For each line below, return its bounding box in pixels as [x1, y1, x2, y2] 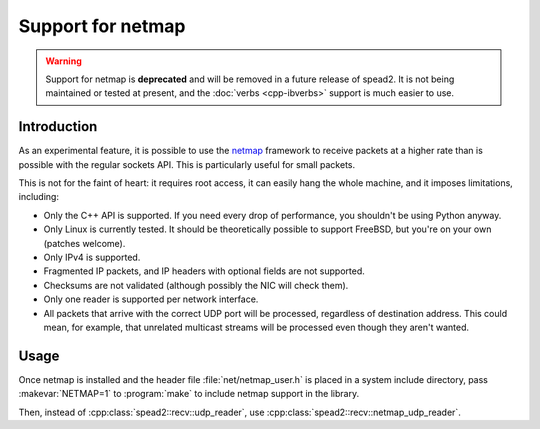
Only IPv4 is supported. [43, 251, 141, 263]
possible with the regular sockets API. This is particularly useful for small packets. [18, 158, 355, 170]
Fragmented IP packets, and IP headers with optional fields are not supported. [43, 265, 365, 277]
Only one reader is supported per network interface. [43, 293, 259, 305]
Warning [45, 55, 82, 67]
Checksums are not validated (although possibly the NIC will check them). [43, 279, 349, 291]
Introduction [18, 118, 98, 135]
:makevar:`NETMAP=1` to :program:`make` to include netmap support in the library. [18, 388, 360, 400]
